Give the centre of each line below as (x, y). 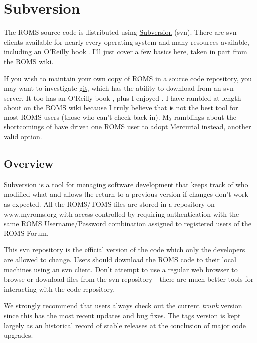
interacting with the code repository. (60, 288)
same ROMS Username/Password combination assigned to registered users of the (128, 223)
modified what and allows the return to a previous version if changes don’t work (126, 194)
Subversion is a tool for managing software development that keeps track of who (126, 184)
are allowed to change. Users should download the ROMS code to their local (120, 260)
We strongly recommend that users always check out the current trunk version (123, 305)
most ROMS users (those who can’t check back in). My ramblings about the (120, 117)
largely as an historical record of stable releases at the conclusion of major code (125, 325)
